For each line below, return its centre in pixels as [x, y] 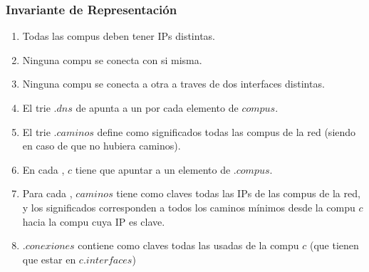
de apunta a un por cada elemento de [157, 108]
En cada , [43, 169]
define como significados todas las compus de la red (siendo [227, 131]
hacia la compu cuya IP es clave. [94, 221]
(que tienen [334, 245]
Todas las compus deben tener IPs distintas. [119, 36]
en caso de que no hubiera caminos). [102, 146]
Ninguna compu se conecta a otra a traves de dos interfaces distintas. [173, 84]
